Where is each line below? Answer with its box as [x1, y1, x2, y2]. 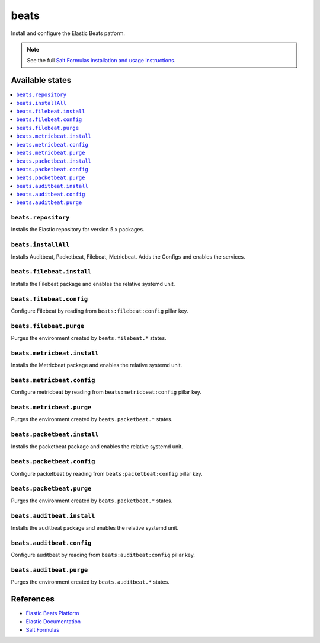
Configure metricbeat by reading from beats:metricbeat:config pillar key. [11, 389, 201, 396]
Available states [11, 75, 72, 85]
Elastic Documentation [25, 617, 81, 625]
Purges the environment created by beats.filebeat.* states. [11, 335, 167, 342]
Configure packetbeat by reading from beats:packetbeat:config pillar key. [11, 470, 203, 477]
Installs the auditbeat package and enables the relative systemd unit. [11, 524, 179, 531]
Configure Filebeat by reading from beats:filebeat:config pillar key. [11, 307, 189, 314]
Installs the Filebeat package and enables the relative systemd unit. [11, 280, 175, 287]
